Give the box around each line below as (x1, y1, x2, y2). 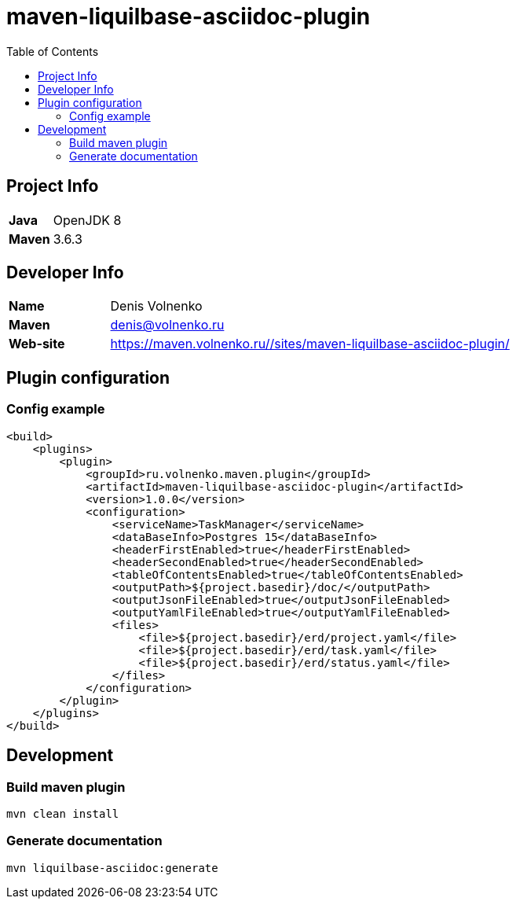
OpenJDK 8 (53, 212, 122, 228)
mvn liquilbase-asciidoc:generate (6, 861, 218, 874)
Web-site (9, 336, 65, 352)
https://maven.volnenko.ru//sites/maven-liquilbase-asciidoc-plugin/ (110, 336, 510, 352)
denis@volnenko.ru (110, 317, 225, 333)
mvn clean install (6, 807, 119, 820)
